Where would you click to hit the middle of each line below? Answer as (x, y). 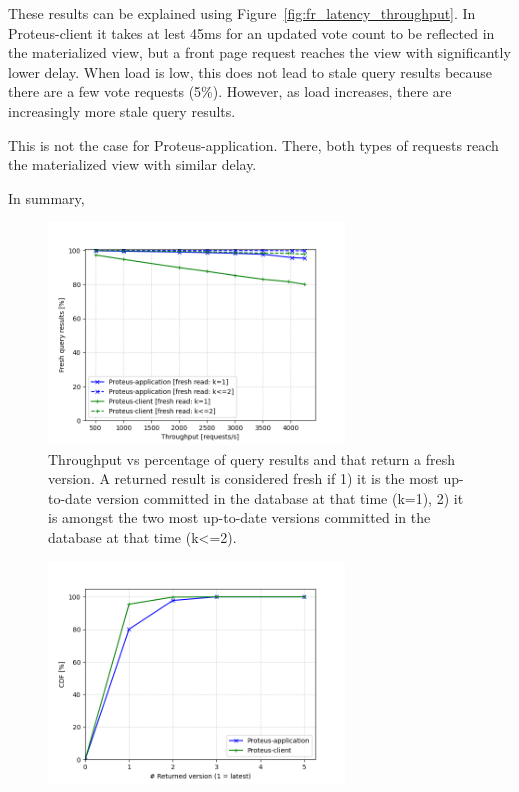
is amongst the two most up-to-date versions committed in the (239, 517)
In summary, (46, 197)
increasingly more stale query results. (122, 110)
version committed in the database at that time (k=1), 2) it (280, 497)
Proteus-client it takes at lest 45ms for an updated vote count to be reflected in (251, 32)
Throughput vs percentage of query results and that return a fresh (252, 458)
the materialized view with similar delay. (132, 164)
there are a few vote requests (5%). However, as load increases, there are (230, 91)
